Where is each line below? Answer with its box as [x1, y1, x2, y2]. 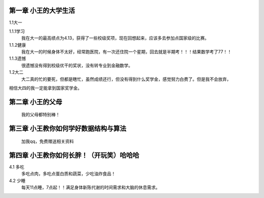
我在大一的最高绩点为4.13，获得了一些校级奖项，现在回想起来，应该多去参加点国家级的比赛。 [21, 35, 209, 41]
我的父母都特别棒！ [21, 112, 60, 118]
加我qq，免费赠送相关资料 [21, 138, 74, 144]
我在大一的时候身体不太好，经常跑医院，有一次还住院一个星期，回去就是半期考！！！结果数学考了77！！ [21, 49, 232, 55]
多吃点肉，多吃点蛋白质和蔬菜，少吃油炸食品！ [21, 171, 116, 177]
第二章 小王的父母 [9, 98, 62, 106]
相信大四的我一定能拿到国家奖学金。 [9, 85, 82, 91]
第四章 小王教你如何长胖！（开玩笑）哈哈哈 [9, 151, 139, 159]
